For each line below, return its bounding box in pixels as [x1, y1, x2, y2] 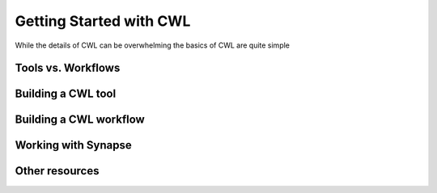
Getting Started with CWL [15, 12, 191, 30]
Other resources [15, 164, 100, 178]
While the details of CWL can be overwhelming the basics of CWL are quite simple [15, 40, 291, 50]
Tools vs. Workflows [15, 61, 121, 75]
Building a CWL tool [15, 87, 117, 101]
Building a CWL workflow [15, 113, 145, 127]
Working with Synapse [15, 138, 133, 153]
